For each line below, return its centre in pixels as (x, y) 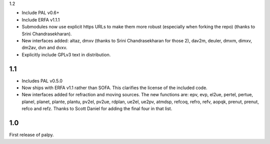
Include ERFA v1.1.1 (41, 19)
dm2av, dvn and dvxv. (44, 48)
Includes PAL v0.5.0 (42, 81)
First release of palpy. (32, 135)
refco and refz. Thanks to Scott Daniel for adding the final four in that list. (97, 109)
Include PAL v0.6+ (40, 13)
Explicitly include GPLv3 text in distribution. (66, 54)
